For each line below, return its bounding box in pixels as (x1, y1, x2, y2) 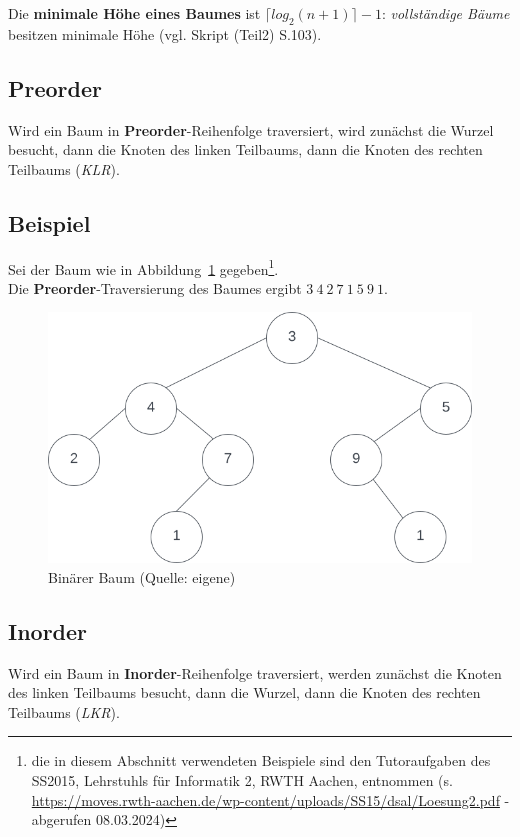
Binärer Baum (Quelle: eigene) (48, 566, 236, 587)
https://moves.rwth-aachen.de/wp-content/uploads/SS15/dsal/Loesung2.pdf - (31, 789, 510, 810)
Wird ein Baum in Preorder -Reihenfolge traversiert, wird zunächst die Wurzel (8, 119, 494, 140)
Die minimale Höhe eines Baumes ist (8, 3, 261, 23)
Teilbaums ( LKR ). (8, 701, 120, 722)
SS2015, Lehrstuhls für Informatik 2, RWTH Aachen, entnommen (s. (31, 769, 453, 790)
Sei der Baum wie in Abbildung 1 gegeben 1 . (8, 255, 279, 279)
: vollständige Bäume (381, 3, 510, 23)
